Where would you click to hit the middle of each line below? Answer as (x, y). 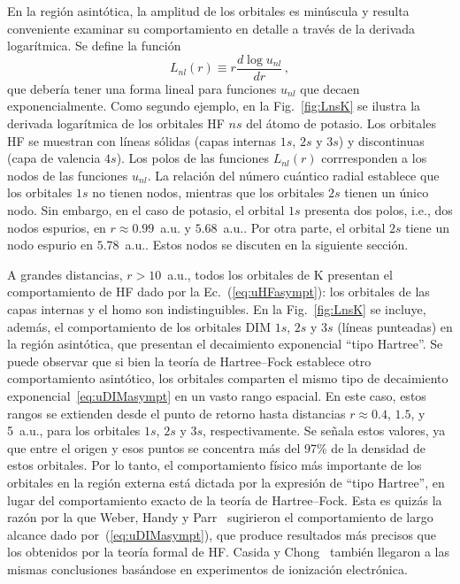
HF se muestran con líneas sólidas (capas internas (142, 140)
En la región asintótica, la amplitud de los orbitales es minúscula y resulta (208, 11)
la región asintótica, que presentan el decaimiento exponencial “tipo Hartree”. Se (225, 344)
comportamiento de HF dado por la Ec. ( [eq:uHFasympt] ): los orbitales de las (218, 292)
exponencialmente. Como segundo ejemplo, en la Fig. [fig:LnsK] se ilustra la (214, 106)
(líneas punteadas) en (395, 326)
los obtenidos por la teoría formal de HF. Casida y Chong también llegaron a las (229, 552)
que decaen (330, 88)
